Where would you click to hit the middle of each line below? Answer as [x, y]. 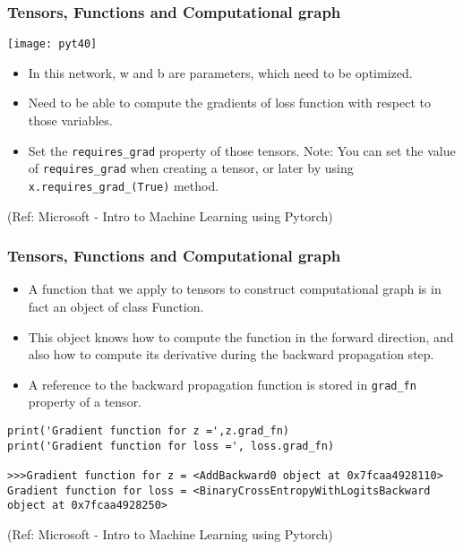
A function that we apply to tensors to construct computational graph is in [235, 289]
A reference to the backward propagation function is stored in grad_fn [222, 384]
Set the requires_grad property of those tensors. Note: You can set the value [242, 150]
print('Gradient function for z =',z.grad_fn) [148, 431]
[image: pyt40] [52, 44]
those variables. [70, 120]
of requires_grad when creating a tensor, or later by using [191, 168]
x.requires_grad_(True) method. [124, 185]
